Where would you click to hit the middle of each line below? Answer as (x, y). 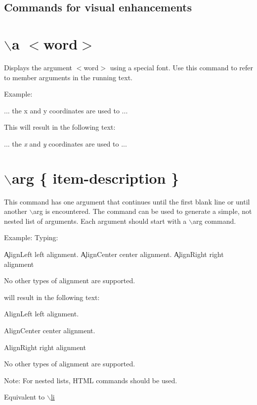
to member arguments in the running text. (68, 77)
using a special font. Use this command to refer (182, 67)
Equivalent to (24, 397)
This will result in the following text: (60, 127)
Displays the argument (38, 67)
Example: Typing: (31, 237)
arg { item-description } (95, 177)
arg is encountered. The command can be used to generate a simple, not (143, 211)
